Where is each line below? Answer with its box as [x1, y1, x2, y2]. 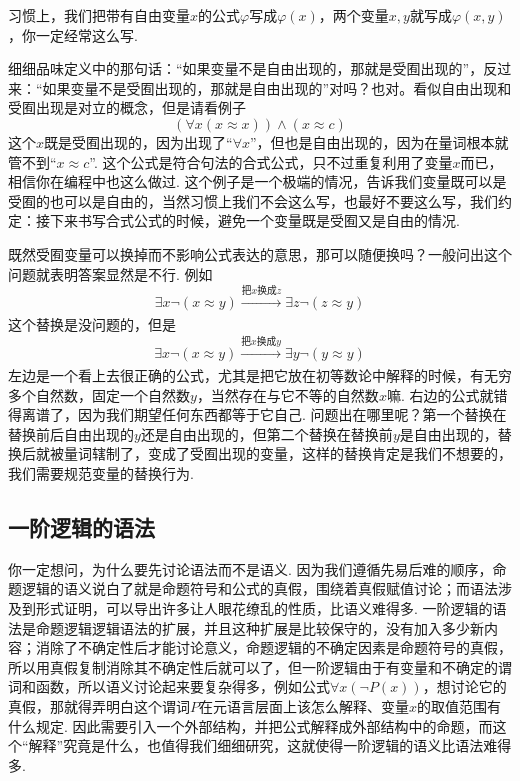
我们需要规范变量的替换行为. [8, 463, 194, 484]
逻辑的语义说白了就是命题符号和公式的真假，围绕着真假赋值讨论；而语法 [21, 578, 498, 599]
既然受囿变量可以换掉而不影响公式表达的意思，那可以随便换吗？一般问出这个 [8, 243, 512, 264]
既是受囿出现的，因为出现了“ [44, 131, 233, 152]
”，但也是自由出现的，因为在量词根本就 [249, 131, 509, 152]
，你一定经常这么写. [8, 24, 138, 45]
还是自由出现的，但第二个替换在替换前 [140, 423, 393, 444]
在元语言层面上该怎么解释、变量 [199, 696, 409, 717]
